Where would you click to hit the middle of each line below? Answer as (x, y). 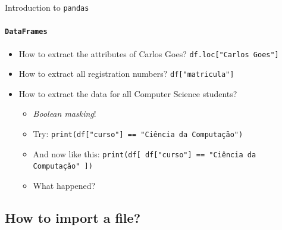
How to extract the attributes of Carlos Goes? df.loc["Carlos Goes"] (149, 53)
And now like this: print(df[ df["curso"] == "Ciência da (145, 153)
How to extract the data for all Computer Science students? (128, 93)
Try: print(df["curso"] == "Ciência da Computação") (138, 134)
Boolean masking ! (65, 114)
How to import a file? (73, 217)
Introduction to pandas (47, 7)
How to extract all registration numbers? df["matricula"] (126, 74)
